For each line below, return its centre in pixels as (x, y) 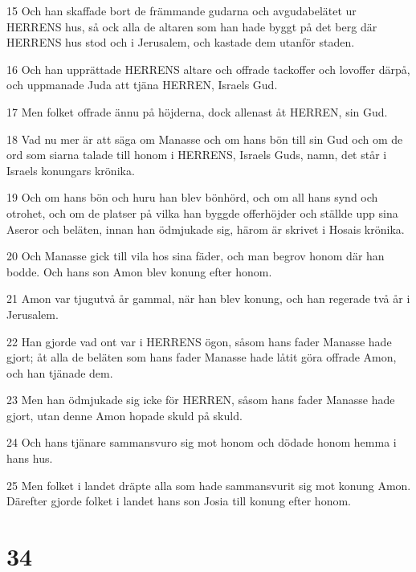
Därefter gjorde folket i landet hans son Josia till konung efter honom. (179, 501)
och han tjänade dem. (60, 372)
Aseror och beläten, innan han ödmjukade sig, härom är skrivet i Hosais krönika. (206, 229)
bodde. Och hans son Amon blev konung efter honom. (139, 271)
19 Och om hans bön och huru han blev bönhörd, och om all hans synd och (192, 197)
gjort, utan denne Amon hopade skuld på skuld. (124, 415)
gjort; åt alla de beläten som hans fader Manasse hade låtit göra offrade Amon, (202, 357)
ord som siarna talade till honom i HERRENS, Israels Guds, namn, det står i (197, 155)
